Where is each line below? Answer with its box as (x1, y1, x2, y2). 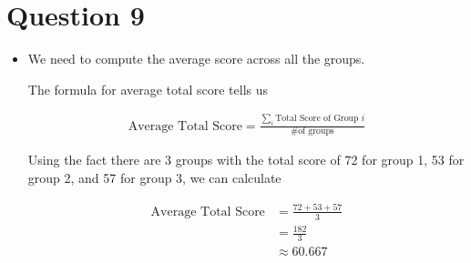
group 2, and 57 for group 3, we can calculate (27, 168, 282, 187)
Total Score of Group (275, 114, 359, 124)
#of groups (291, 126, 334, 137)
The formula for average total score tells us (27, 79, 269, 98)
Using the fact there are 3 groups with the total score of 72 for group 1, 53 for (27, 150, 465, 169)
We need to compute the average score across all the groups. (27, 49, 365, 68)
